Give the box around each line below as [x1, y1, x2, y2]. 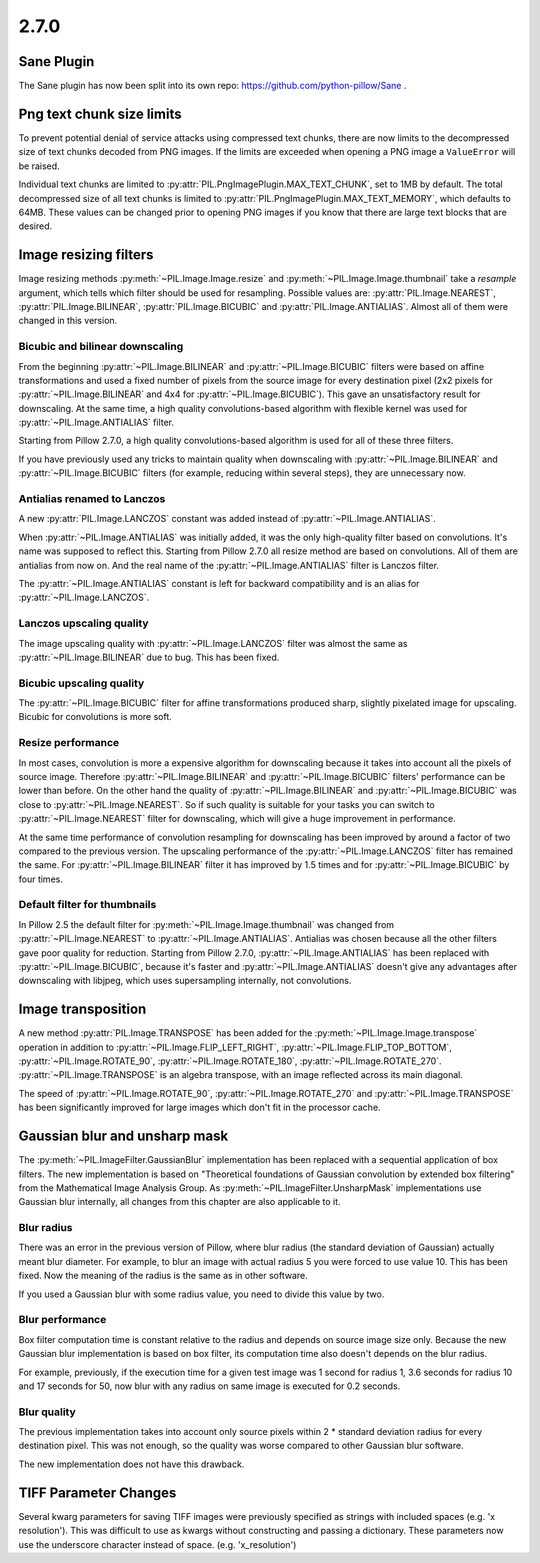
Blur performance [18, 1313, 107, 1327]
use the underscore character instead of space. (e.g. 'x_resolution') [18, 1538, 297, 1550]
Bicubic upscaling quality [18, 676, 145, 690]
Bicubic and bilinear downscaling [18, 340, 184, 354]
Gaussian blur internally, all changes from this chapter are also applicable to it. [18, 1196, 341, 1208]
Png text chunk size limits [18, 105, 182, 122]
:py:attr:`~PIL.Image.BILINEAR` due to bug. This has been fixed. [18, 651, 280, 663]
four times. [18, 873, 64, 885]
